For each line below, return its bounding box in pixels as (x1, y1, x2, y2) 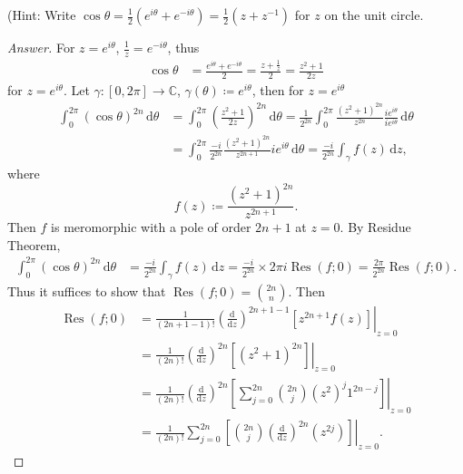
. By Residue (340, 218, 411, 237)
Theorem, (7, 235, 61, 254)
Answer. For (7, 38, 75, 56)
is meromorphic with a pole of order (51, 218, 251, 237)
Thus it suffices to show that (7, 281, 166, 300)
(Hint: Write (7, 5, 76, 24)
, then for (251, 81, 304, 100)
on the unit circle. (324, 5, 424, 24)
